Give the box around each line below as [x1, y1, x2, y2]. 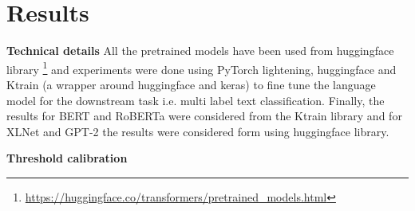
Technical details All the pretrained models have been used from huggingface [6, 42, 394, 59]
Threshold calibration [6, 150, 128, 166]
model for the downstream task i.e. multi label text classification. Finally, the [6, 92, 385, 108]
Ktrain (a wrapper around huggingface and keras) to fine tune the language [6, 76, 376, 92]
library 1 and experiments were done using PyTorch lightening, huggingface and [6, 58, 397, 77]
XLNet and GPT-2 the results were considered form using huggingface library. [6, 123, 389, 139]
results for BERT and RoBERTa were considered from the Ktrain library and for [6, 107, 402, 124]
